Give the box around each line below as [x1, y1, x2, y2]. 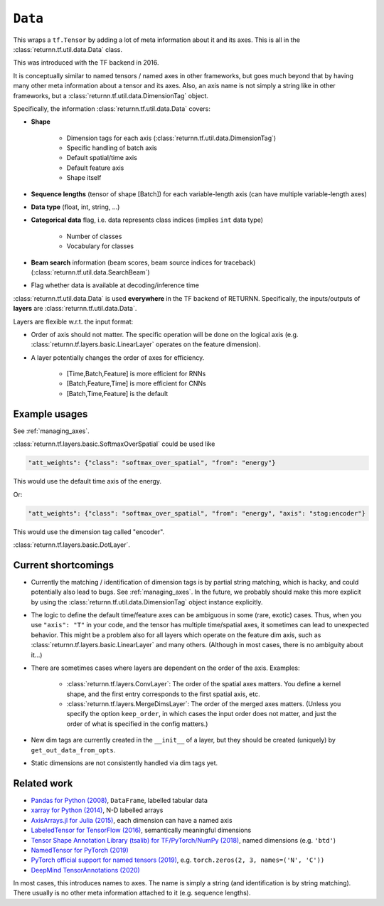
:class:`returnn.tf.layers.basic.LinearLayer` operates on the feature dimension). [31, 340, 261, 348]
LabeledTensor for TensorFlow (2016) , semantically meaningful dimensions [31, 826, 252, 835]
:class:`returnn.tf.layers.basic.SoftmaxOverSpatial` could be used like [13, 439, 215, 448]
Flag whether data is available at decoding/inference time [31, 281, 199, 289]
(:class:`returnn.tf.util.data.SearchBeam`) [31, 267, 150, 277]
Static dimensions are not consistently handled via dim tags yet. [31, 759, 218, 767]
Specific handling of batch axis [66, 144, 158, 152]
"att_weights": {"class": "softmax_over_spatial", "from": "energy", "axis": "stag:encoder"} [28, 509, 366, 517]
